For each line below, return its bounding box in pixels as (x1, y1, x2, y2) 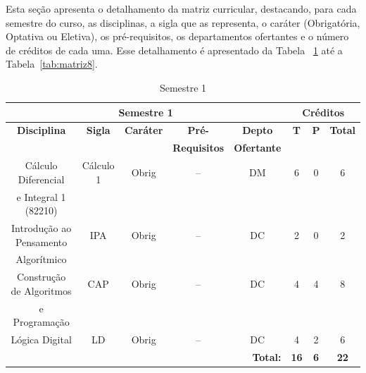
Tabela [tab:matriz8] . (6, 56, 98, 71)
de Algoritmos (11, 283, 72, 298)
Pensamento (15, 234, 68, 249)
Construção (16, 269, 66, 284)
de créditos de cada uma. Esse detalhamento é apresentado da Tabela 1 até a (6, 42, 343, 57)
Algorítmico (15, 252, 67, 267)
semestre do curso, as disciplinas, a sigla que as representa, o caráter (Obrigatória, (6, 15, 360, 30)
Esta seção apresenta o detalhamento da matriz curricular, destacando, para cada (6, 1, 357, 16)
